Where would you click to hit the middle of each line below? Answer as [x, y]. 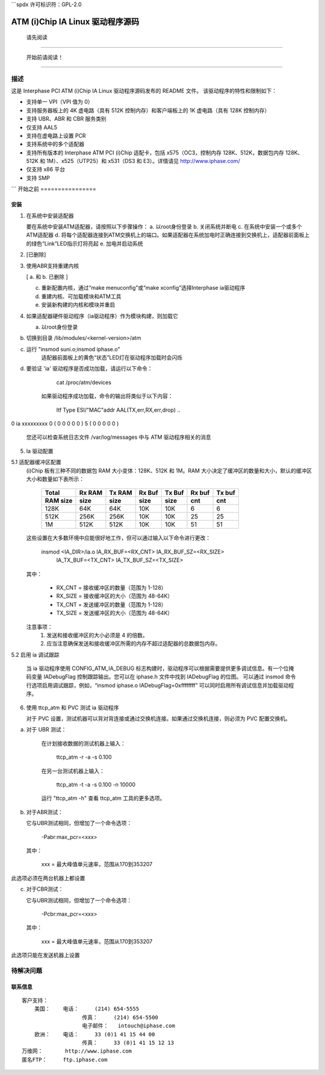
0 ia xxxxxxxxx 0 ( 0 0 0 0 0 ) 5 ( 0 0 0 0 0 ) [65, 424]
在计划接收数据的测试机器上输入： [83, 743]
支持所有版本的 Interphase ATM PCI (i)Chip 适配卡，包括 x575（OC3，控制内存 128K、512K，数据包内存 [155, 152]
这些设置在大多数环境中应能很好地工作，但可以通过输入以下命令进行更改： [118, 538]
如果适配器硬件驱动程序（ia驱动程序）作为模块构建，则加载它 [102, 316]
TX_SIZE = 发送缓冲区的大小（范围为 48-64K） [115, 613]
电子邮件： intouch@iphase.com [129, 1026]
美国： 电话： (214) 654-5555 [87, 1009]
